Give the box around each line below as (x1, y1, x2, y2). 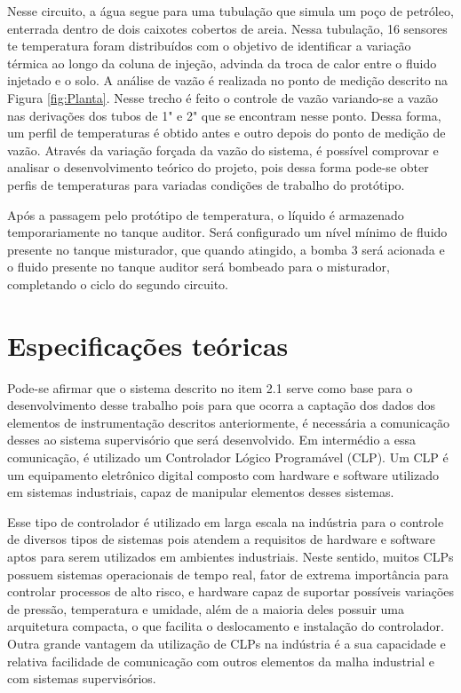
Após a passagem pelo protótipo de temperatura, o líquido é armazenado (7, 205, 404, 224)
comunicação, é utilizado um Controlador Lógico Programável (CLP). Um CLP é (7, 448, 449, 466)
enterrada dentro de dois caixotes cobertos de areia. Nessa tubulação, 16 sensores (7, 19, 448, 37)
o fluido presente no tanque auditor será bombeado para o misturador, (7, 257, 391, 276)
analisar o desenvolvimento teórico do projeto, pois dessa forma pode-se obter (7, 158, 429, 177)
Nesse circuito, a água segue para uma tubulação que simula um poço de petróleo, (7, 2, 454, 20)
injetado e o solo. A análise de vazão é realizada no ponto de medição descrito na (7, 71, 449, 90)
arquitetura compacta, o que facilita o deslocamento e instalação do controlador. (7, 617, 444, 635)
